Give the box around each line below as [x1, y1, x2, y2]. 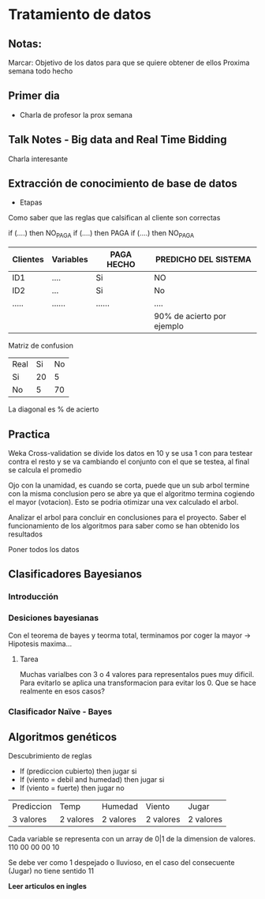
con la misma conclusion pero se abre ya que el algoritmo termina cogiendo [8, 489, 255, 498]
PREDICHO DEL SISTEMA [155, 254, 252, 265]
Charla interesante [8, 154, 69, 164]
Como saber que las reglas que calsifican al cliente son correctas [8, 213, 221, 223]
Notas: [8, 37, 42, 51]
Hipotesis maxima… [8, 638, 73, 649]
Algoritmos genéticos [8, 730, 118, 743]
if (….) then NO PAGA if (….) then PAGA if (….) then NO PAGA [8, 228, 195, 240]
